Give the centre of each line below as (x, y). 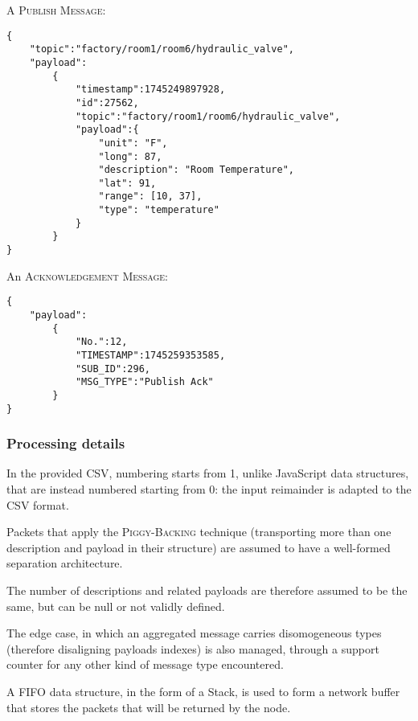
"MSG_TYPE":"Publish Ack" (144, 382)
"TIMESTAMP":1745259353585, (150, 355)
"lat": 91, (127, 183)
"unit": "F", (133, 143)
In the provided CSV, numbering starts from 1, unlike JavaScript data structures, (208, 473)
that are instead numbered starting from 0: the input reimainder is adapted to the (209, 489)
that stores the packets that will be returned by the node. (149, 707)
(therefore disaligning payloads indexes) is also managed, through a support (193, 648)
